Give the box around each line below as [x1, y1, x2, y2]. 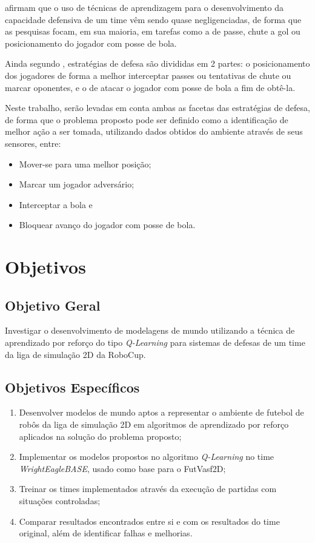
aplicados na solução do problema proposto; [19, 430, 182, 442]
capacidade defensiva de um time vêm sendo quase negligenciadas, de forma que [5, 13, 302, 25]
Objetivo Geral [5, 295, 101, 314]
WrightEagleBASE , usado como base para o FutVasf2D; [19, 462, 226, 474]
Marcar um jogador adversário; [19, 178, 134, 191]
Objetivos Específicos [5, 377, 140, 396]
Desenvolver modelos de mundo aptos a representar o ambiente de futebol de [19, 406, 304, 419]
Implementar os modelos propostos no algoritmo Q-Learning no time [19, 450, 274, 463]
